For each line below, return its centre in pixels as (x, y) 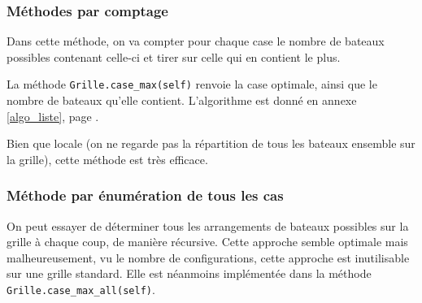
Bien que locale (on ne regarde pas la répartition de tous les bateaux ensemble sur (211, 143)
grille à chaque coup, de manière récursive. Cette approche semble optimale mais (207, 242)
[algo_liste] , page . (53, 116)
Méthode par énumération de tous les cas (145, 195)
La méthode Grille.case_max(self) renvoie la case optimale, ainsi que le (192, 84)
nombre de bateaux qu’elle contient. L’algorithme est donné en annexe (182, 100)
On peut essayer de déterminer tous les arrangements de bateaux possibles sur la (208, 225)
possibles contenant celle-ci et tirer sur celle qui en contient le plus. (174, 56)
